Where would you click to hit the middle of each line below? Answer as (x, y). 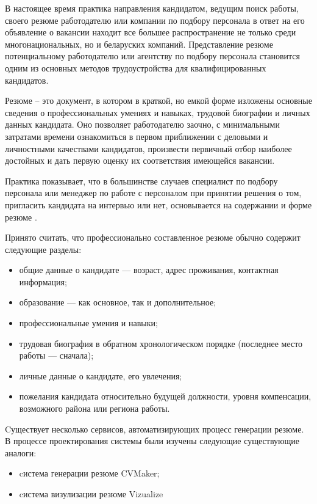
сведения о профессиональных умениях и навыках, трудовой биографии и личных (158, 112)
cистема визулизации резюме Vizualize (91, 494)
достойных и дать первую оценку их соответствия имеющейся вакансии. (140, 160)
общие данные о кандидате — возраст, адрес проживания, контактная (149, 270)
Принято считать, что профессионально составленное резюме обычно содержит (153, 237)
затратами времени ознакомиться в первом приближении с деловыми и (137, 136)
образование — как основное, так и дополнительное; (118, 302)
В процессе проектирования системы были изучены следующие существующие (152, 441)
